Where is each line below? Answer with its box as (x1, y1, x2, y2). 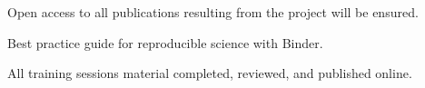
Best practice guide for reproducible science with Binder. (7, 33, 323, 52)
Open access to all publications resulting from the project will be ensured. (7, 3, 419, 21)
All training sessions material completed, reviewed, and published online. (7, 64, 412, 83)
